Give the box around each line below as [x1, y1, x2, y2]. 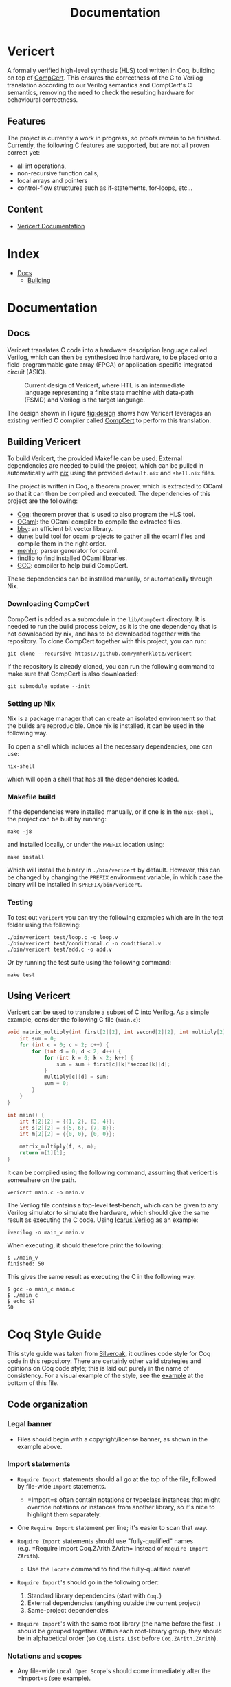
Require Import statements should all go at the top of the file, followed [16, 1474, 217, 1483]
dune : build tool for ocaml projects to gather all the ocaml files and [16, 532, 206, 541]
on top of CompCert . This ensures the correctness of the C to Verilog [7, 74, 203, 82]
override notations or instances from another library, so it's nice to [27, 1503, 215, 1511]
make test [7, 971, 36, 978]
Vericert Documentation [16, 222, 85, 230]
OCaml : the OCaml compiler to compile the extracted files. [16, 517, 182, 526]
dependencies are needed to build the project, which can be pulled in [7, 462, 204, 470]
